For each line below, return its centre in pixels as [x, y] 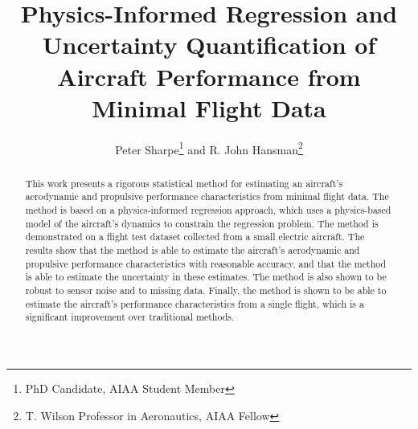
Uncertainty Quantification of [209, 45]
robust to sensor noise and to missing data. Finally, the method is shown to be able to [206, 290]
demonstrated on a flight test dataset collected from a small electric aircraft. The [195, 237]
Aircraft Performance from [209, 76]
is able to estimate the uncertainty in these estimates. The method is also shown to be [206, 277]
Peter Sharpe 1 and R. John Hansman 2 [209, 148]
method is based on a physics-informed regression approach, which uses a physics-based [208, 210]
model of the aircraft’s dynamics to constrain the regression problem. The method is [202, 223]
